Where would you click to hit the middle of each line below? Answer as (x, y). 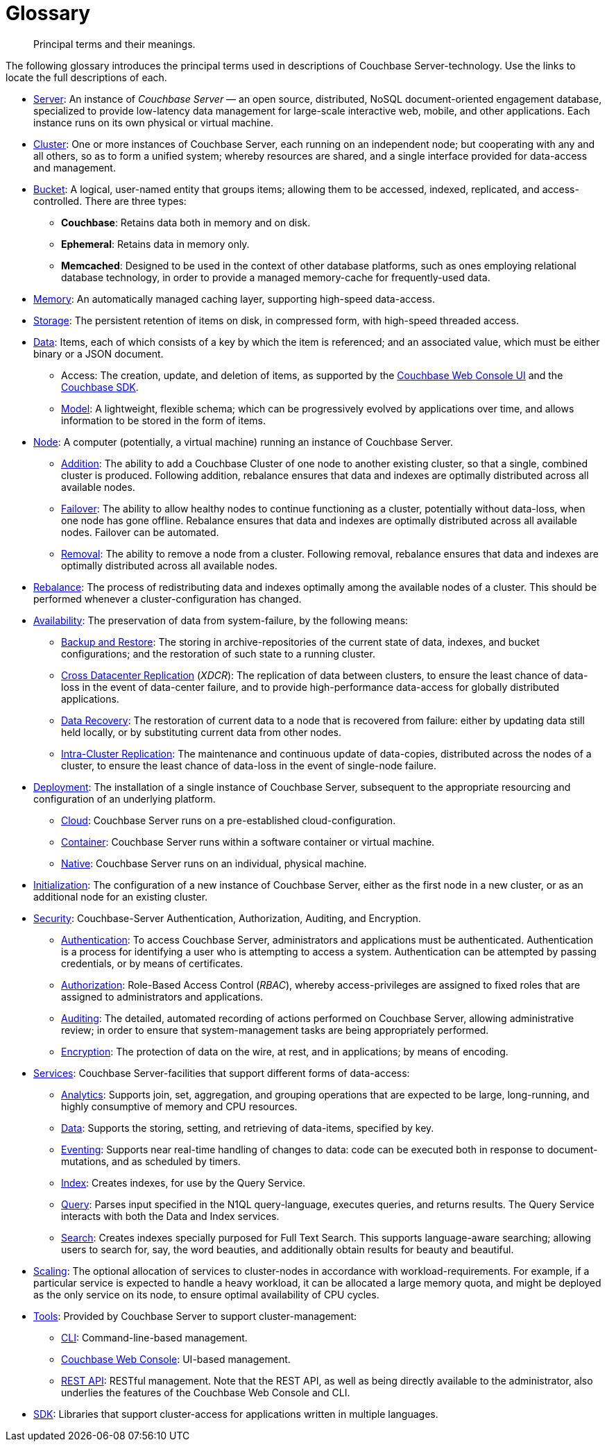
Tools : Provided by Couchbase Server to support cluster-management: (195, 1316)
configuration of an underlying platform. (125, 798)
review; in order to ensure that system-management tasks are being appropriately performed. (275, 1030)
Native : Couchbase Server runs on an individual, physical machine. (214, 863)
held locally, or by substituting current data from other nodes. (202, 732)
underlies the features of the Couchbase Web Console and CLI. (206, 1392)
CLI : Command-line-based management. (154, 1337)
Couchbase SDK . (100, 387)
